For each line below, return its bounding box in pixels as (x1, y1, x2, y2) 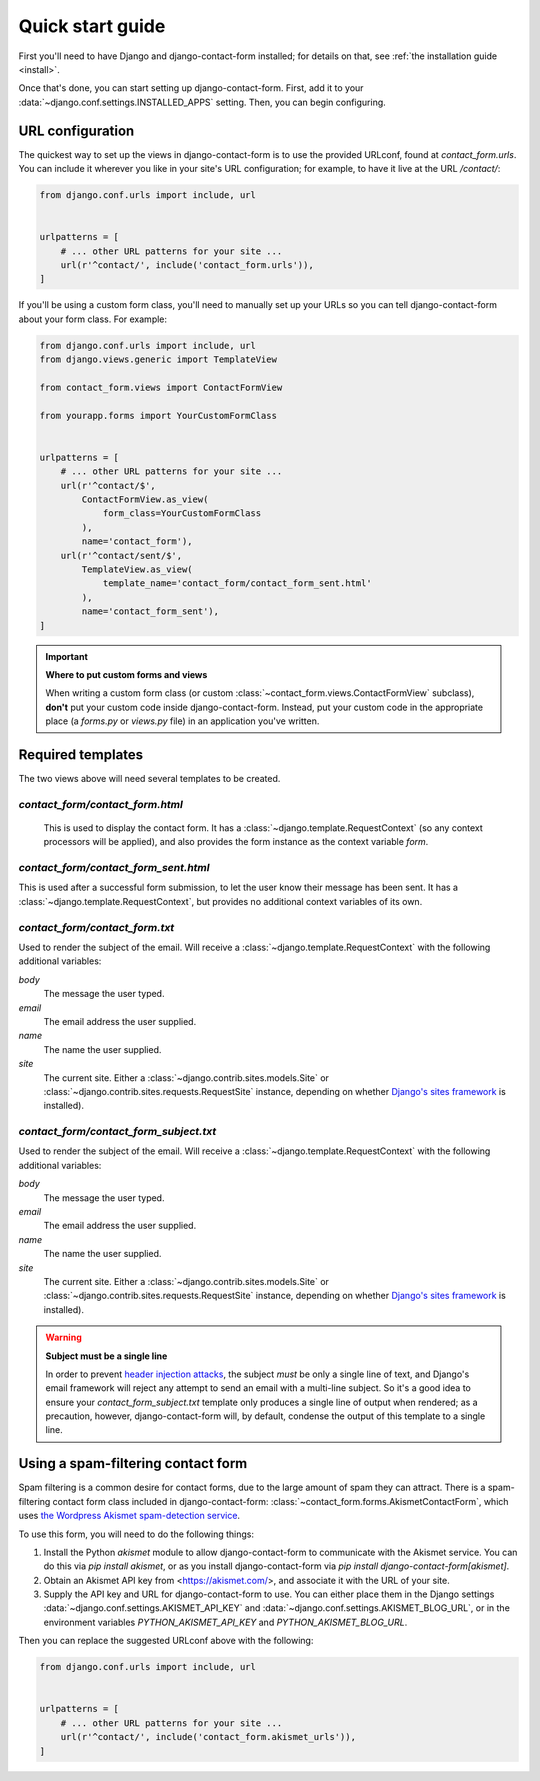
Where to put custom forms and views (45, 668, 208, 680)
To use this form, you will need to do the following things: (18, 1528, 255, 1540)
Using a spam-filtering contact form (18, 1455, 248, 1472)
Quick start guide (18, 15, 166, 37)
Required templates (18, 746, 144, 763)
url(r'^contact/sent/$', (60, 550, 183, 561)
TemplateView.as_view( (81, 563, 194, 575)
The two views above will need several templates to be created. (18, 772, 281, 784)
